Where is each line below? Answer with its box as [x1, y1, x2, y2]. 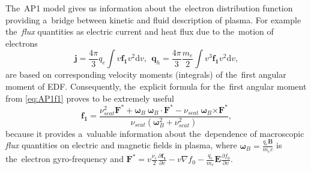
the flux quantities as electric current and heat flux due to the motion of [5, 25, 274, 38]
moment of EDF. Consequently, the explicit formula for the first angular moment [5, 80, 307, 92]
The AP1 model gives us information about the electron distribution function [5, 2, 293, 14]
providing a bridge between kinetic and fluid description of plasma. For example [5, 13, 301, 26]
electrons [5, 36, 38, 49]
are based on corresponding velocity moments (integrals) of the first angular [5, 68, 286, 81]
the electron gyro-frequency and [5, 152, 124, 165]
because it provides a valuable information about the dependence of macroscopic [5, 127, 304, 139]
